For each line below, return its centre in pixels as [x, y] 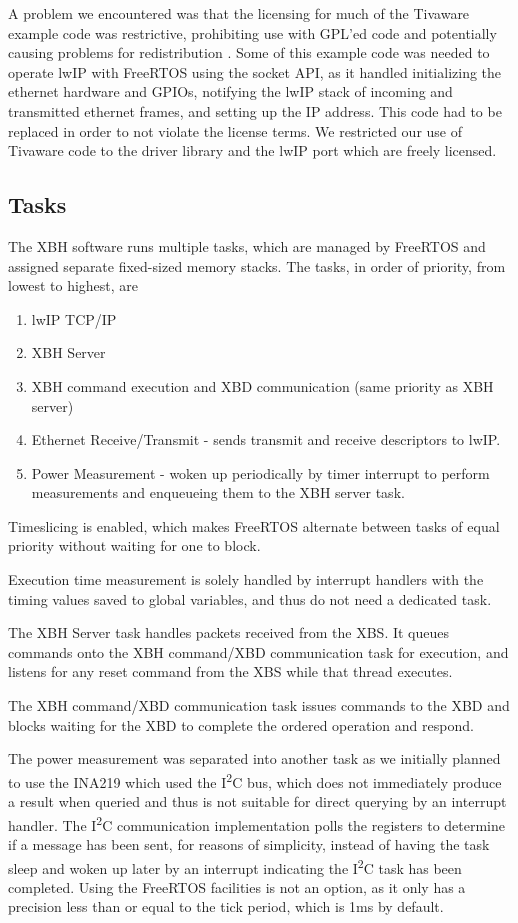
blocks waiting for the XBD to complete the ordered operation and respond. [241, 724]
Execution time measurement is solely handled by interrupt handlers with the [246, 579]
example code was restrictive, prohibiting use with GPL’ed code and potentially [252, 32]
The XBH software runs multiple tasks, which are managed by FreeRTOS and [247, 245]
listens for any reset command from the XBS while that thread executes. [230, 671]
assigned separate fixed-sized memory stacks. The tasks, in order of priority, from [257, 265]
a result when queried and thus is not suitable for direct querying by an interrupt [257, 801]
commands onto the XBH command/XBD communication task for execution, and [258, 651]
